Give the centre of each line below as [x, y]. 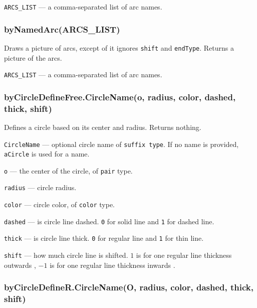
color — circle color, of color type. [60, 204]
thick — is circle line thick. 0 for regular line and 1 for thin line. [104, 238]
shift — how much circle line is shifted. [66, 255]
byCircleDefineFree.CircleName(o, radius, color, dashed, [120, 97]
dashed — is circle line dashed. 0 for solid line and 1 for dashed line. [109, 221]
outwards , [20, 265]
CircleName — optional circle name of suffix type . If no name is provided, [121, 144]
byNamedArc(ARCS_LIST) [62, 29]
